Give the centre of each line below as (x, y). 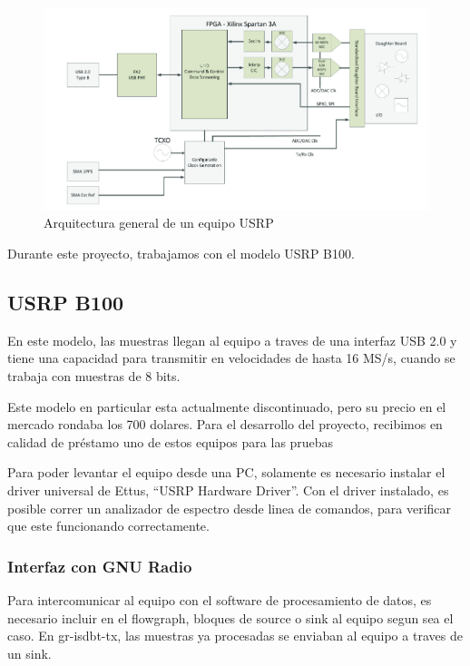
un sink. (29, 653)
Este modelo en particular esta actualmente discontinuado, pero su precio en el (227, 406)
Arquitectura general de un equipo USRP (159, 223)
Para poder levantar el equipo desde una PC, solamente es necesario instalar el (226, 472)
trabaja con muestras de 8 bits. (94, 376)
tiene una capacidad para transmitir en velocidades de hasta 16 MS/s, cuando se (231, 358)
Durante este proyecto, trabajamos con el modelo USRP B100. (181, 254)
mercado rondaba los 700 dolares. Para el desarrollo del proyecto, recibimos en (225, 424)
